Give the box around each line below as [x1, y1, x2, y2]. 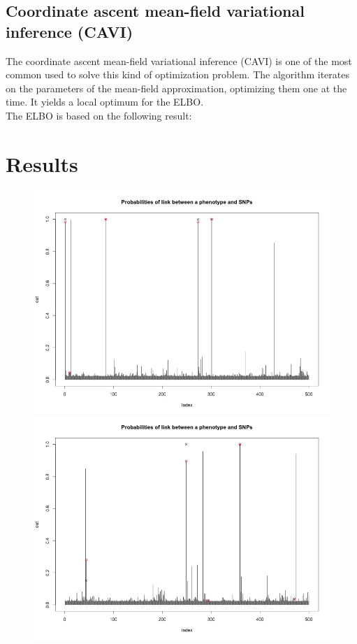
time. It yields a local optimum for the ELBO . [6, 94, 204, 109]
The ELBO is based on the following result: [6, 108, 192, 122]
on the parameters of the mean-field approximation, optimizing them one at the [6, 80, 347, 95]
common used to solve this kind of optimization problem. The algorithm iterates [6, 67, 349, 82]
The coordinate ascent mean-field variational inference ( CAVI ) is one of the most [6, 53, 352, 68]
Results [6, 149, 78, 178]
